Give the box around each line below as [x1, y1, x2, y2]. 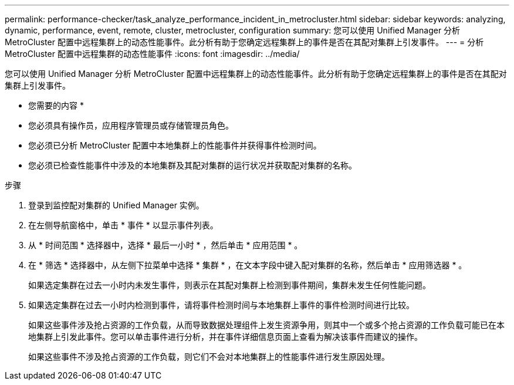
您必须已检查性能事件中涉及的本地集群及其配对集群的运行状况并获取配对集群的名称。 [28, 160, 357, 170]
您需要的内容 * [28, 100, 84, 110]
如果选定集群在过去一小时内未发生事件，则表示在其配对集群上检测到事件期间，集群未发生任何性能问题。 [28, 280, 431, 290]
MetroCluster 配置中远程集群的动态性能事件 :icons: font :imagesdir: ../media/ [5, 49, 300, 59]
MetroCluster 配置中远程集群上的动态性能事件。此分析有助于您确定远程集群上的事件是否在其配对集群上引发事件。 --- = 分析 [5, 37, 484, 47]
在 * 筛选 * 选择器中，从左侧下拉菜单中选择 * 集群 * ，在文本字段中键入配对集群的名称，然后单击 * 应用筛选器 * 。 [28, 260, 467, 270]
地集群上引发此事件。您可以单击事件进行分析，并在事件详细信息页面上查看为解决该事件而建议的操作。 [28, 332, 422, 342]
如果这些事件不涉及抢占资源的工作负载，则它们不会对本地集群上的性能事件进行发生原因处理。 [28, 352, 390, 362]
